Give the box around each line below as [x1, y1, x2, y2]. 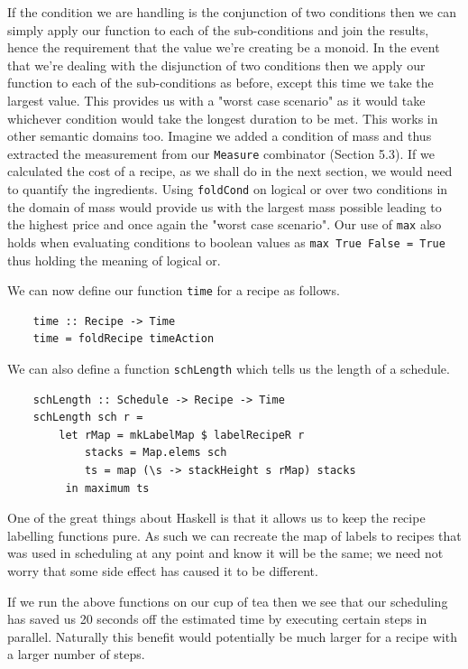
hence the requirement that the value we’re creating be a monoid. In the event [7, 38, 440, 57]
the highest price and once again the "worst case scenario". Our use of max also [7, 215, 442, 234]
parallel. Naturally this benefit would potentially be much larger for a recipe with [7, 627, 457, 646]
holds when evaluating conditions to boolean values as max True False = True [7, 232, 445, 251]
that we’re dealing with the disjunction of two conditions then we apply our [7, 55, 426, 74]
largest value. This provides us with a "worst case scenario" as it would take [7, 90, 426, 109]
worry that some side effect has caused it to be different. [7, 562, 318, 580]
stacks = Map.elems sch [84, 446, 227, 460]
